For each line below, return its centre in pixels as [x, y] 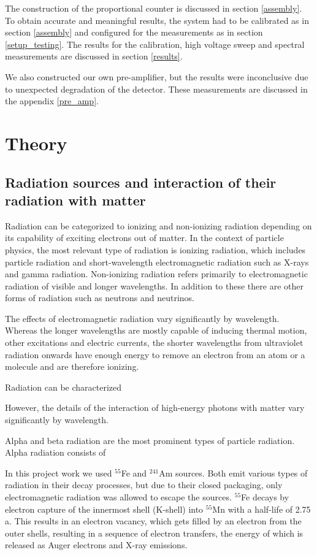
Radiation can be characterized [63, 387]
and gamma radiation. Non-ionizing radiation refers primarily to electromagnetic [156, 274]
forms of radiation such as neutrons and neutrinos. [100, 298]
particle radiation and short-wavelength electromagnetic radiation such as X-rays [157, 262]
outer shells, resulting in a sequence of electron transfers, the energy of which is [154, 533]
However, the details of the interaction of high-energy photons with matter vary [155, 408]
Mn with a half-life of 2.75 [262, 509]
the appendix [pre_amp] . [52, 101]
